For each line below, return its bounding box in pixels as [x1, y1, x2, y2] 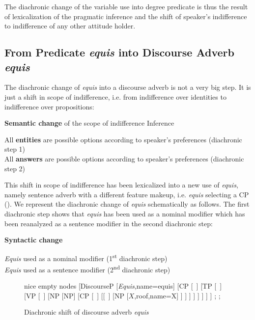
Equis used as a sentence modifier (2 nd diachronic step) [4, 263, 170, 274]
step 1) [4, 144, 26, 154]
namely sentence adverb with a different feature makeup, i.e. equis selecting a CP [4, 189, 249, 199]
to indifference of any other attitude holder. [4, 21, 136, 31]
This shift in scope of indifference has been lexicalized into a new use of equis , [4, 180, 238, 190]
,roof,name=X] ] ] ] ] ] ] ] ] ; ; [134, 290, 221, 300]
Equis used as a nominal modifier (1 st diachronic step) [4, 251, 168, 263]
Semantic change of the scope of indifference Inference [4, 118, 174, 128]
